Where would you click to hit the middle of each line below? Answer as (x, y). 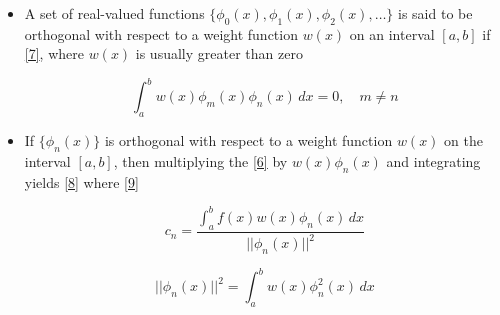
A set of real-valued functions (114, 13)
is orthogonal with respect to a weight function (248, 140)
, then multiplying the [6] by (200, 161)
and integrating (433, 161)
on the (463, 140)
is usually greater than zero (219, 53)
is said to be (435, 13)
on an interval (392, 33)
